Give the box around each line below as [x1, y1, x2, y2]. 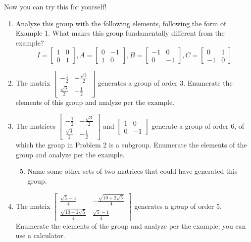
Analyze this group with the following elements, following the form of [15, 18, 226, 28]
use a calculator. [15, 230, 65, 241]
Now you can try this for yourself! [4, 1, 107, 11]
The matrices [15, 121, 56, 131]
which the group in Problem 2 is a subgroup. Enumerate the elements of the [15, 140, 247, 150]
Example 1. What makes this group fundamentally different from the [15, 28, 225, 38]
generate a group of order [151, 121, 229, 131]
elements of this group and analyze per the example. [15, 97, 175, 107]
